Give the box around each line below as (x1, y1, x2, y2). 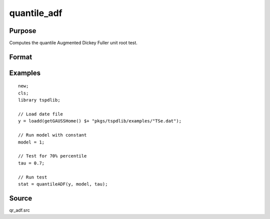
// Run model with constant (18, 132, 87, 138)
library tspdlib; (18, 97, 60, 103)
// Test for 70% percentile (18, 153, 87, 159)
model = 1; (18, 139, 45, 145)
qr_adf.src (9, 207, 30, 213)
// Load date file (18, 111, 63, 117)
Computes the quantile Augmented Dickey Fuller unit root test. (9, 40, 137, 46)
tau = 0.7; (18, 160, 45, 166)
